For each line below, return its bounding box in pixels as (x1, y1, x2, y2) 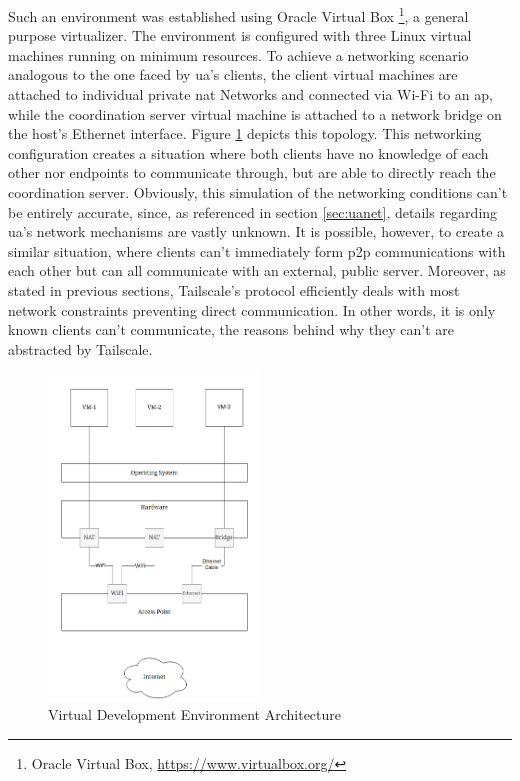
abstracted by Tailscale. (8, 338, 153, 359)
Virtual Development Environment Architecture (48, 704, 342, 725)
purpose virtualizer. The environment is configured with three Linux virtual (8, 25, 472, 46)
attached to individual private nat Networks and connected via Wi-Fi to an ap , (8, 84, 493, 105)
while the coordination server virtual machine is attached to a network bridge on (8, 103, 502, 124)
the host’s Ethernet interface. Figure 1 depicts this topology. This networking (8, 123, 482, 144)
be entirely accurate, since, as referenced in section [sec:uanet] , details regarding (8, 201, 498, 222)
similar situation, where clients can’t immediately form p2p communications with (8, 240, 506, 261)
